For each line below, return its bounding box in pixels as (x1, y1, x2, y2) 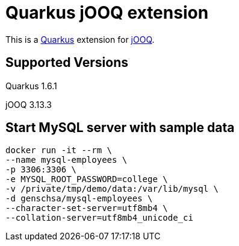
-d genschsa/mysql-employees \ (5, 194, 153, 204)
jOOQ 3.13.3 (5, 99, 52, 110)
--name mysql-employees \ (5, 155, 128, 165)
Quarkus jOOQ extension (5, 2, 209, 23)
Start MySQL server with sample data (5, 120, 235, 136)
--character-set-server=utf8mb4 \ (5, 203, 168, 213)
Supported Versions (5, 55, 128, 71)
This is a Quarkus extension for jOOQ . (5, 34, 155, 45)
